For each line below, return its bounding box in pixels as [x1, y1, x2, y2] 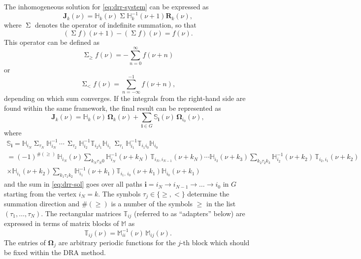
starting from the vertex [4, 188, 77, 198]
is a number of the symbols [111, 198, 193, 209]
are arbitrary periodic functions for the [58, 237, 176, 248]
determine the [187, 188, 230, 198]
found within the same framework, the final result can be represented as [4, 102, 221, 113]
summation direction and [4, 198, 80, 209]
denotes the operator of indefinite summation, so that [35, 20, 197, 30]
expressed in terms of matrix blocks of [4, 218, 119, 228]
